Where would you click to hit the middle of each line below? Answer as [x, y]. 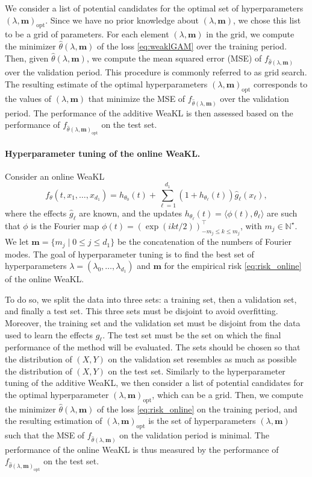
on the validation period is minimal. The [194, 434]
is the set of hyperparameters [202, 421]
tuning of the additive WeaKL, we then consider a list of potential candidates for [154, 383]
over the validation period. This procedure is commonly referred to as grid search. [156, 72]
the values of [28, 98]
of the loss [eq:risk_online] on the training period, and [197, 409]
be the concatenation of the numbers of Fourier [204, 242]
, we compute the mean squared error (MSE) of [174, 58]
